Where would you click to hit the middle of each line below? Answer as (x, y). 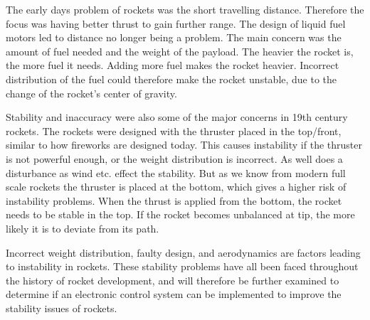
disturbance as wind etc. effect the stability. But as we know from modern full (176, 172)
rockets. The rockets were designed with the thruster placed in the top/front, (174, 130)
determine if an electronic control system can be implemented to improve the (174, 294)
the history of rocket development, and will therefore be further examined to (173, 280)
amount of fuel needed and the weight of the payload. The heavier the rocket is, (180, 51)
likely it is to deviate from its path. (83, 228)
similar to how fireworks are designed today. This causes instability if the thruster (184, 145)
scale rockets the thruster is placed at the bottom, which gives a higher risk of (176, 187)
